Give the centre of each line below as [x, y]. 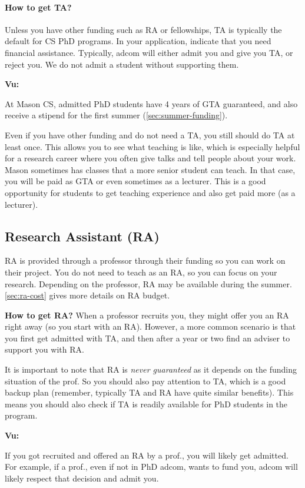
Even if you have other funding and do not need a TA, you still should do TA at [150, 135]
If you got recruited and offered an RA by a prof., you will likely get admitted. [147, 455]
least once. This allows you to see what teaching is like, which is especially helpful [152, 146]
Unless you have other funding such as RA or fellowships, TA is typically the [143, 29]
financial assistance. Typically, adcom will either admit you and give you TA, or [149, 52]
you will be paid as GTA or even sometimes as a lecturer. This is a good [135, 181]
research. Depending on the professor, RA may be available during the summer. [148, 283]
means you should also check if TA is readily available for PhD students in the [146, 404]
